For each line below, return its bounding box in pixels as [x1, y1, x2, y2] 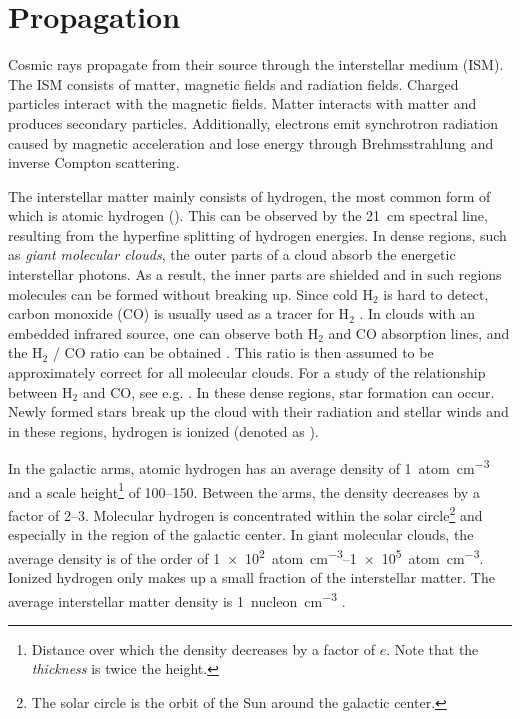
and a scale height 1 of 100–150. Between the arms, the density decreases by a [8, 478, 480, 502]
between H [8, 381, 73, 402]
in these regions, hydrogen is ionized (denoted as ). [8, 420, 319, 441]
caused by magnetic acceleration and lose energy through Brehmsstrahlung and [8, 132, 494, 153]
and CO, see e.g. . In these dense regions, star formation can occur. [82, 381, 495, 402]
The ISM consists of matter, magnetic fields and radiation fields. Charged [8, 73, 459, 94]
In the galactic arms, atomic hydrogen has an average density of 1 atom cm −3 [8, 455, 490, 479]
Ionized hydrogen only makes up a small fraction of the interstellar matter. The [8, 567, 495, 587]
